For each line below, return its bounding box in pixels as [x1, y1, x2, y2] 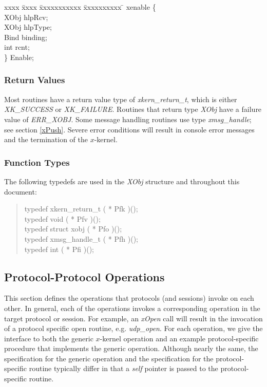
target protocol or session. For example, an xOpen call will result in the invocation [4, 313, 263, 323]
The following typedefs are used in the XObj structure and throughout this [4, 176, 240, 186]
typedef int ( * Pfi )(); [24, 243, 94, 254]
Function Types [4, 156, 70, 168]
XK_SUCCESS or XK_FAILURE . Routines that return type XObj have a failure [4, 104, 262, 114]
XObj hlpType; [4, 22, 52, 32]
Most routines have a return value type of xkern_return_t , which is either [4, 93, 237, 104]
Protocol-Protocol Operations [4, 268, 165, 284]
